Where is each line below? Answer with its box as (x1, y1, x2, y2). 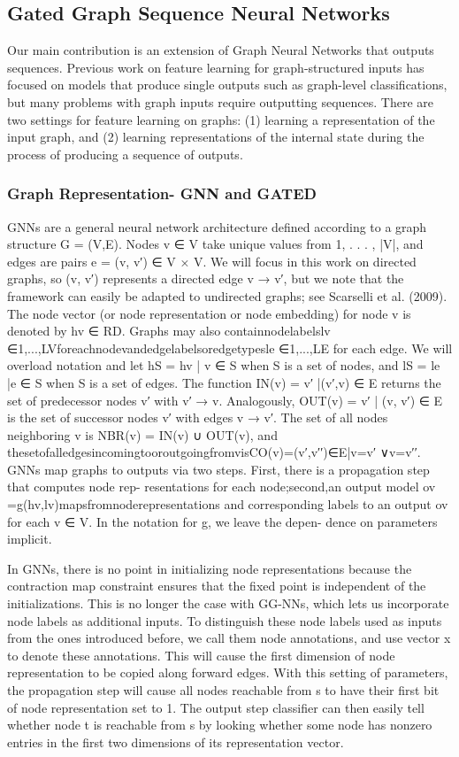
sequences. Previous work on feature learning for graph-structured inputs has (7, 58, 425, 76)
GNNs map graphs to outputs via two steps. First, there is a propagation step (7, 460, 430, 478)
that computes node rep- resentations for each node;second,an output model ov (7, 477, 436, 496)
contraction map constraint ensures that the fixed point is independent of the (7, 576, 426, 595)
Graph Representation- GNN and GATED (7, 182, 317, 205)
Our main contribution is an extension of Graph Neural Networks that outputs (7, 41, 434, 59)
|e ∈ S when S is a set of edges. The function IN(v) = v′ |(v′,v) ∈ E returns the (7, 373, 441, 391)
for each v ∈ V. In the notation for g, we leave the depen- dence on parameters (7, 512, 438, 530)
